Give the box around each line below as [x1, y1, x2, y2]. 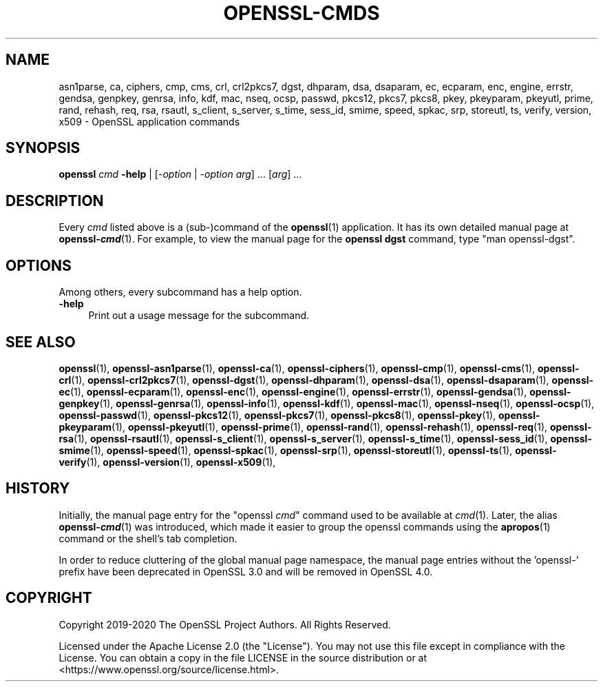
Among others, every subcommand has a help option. [59, 286, 302, 298]
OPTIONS [6, 256, 72, 274]
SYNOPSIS [6, 139, 81, 157]
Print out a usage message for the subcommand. [88, 309, 310, 322]
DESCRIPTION [6, 192, 104, 209]
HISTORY [6, 480, 70, 498]
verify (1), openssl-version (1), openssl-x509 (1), [59, 455, 276, 468]
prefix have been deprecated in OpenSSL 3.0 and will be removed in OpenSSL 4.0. [59, 565, 433, 577]
